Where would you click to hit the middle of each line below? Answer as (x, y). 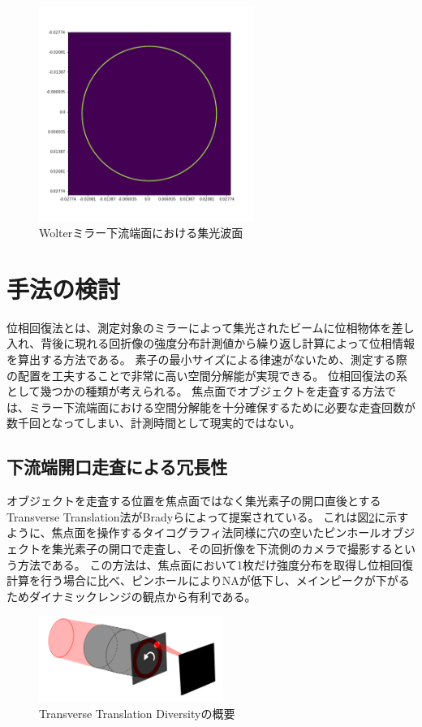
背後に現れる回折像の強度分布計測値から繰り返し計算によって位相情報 (228, 343)
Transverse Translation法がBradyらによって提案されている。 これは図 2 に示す (208, 516)
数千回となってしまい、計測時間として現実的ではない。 (154, 423)
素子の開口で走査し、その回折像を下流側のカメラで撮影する (233, 549)
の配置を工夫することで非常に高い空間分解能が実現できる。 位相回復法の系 (207, 375)
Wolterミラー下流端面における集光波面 (141, 233)
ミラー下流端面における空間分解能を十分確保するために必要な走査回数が (222, 407)
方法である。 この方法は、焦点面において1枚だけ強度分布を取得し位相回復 (215, 564)
